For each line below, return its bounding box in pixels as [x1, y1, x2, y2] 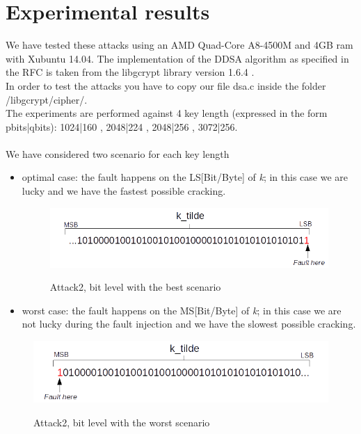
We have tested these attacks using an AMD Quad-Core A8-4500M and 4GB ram [6, 38, 353, 52]
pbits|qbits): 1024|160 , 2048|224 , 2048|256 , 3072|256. [6, 119, 238, 134]
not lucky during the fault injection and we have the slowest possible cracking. [22, 316, 356, 331]
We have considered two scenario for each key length [6, 146, 230, 161]
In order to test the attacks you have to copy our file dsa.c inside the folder [6, 78, 326, 93]
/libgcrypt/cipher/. [6, 92, 88, 106]
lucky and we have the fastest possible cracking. [22, 184, 226, 198]
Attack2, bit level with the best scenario [49, 280, 221, 294]
